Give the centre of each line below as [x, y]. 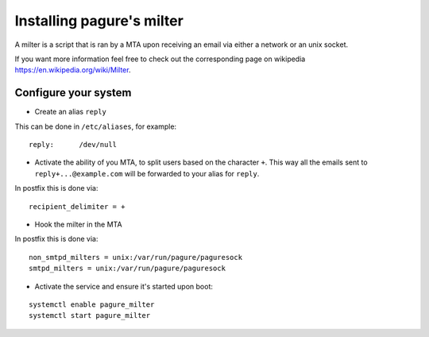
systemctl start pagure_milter [90, 316]
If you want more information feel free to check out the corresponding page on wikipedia [160, 59]
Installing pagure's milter [99, 21]
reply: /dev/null [73, 145]
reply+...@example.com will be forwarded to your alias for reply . [147, 173]
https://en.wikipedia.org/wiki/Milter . [73, 70]
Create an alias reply [71, 112]
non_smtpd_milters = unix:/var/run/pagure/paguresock [135, 257]
